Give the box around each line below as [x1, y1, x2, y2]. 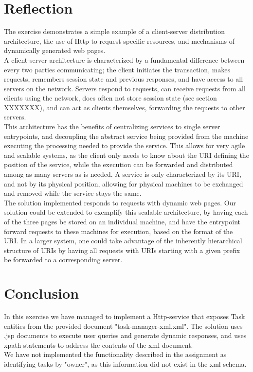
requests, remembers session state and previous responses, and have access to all [4, 74, 243, 84]
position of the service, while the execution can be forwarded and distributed [4, 159, 233, 169]
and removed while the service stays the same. [4, 188, 142, 198]
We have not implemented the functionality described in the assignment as [4, 349, 227, 359]
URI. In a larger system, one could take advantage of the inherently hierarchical [4, 236, 242, 246]
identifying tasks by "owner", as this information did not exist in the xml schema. [4, 359, 247, 369]
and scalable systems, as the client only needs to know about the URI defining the [4, 150, 249, 160]
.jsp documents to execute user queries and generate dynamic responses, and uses [4, 330, 247, 340]
